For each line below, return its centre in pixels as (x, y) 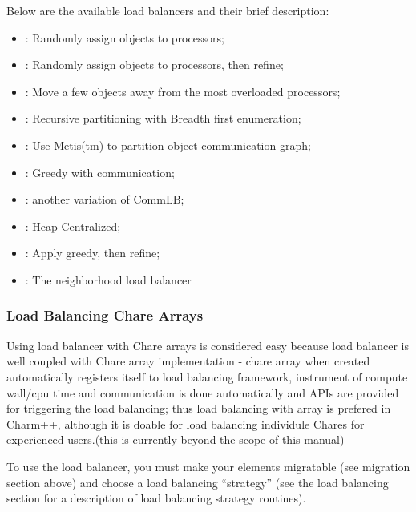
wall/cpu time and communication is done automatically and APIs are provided (203, 392)
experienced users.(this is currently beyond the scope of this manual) (176, 439)
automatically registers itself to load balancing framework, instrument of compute (207, 376)
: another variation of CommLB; (105, 199)
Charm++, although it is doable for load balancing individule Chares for (186, 423)
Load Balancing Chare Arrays (105, 315)
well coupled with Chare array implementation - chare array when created (188, 361)
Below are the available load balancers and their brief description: (168, 10)
